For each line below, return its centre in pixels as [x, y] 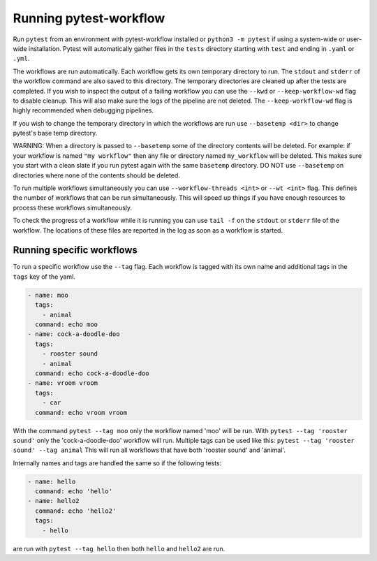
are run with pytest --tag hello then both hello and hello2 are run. [119, 548]
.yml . [21, 59]
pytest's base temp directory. [55, 133]
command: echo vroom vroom [81, 413]
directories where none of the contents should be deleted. [97, 175]
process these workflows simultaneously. [73, 207]
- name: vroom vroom [62, 383]
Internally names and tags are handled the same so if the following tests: [117, 463]
